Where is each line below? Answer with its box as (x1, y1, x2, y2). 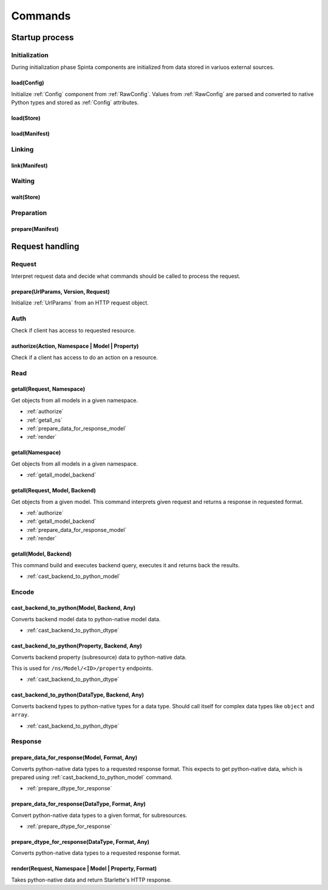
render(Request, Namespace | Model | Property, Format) (11, 865, 157, 872)
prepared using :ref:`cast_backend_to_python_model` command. (11, 773, 173, 781)
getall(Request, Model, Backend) (11, 487, 97, 494)
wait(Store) (11, 193, 41, 201)
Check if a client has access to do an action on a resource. (11, 353, 158, 361)
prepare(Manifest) (11, 225, 59, 232)
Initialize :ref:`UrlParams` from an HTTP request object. (11, 299, 149, 306)
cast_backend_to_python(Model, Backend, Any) (11, 604, 136, 612)
